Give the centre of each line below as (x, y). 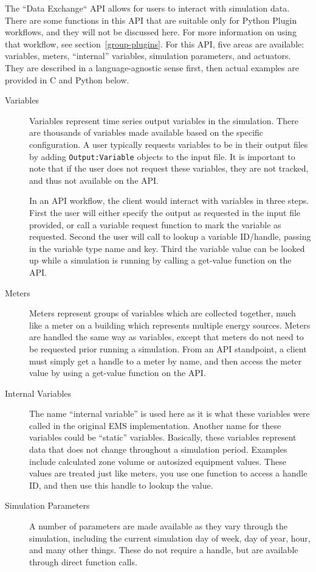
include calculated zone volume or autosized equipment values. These (158, 461)
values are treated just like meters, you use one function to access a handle (168, 473)
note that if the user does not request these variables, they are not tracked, (169, 168)
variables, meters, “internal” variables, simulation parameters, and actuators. (148, 56)
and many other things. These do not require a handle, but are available (164, 550)
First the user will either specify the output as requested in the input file (165, 212)
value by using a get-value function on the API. (118, 373)
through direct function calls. (83, 561)
